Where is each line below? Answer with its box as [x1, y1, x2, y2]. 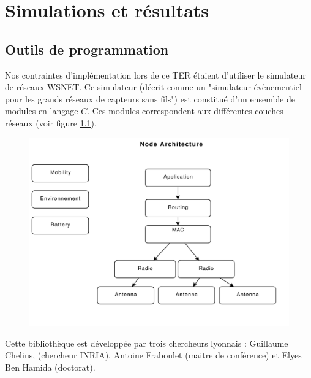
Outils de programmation [5, 39, 169, 58]
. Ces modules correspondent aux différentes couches [87, 104, 283, 117]
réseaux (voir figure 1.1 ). [5, 116, 97, 129]
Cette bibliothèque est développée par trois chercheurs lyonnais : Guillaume [5, 336, 288, 349]
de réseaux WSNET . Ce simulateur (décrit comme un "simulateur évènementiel [5, 80, 302, 93]
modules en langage [5, 104, 78, 117]
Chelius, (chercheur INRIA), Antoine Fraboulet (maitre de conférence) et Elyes [5, 349, 302, 361]
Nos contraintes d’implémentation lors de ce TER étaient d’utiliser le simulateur [5, 68, 306, 81]
